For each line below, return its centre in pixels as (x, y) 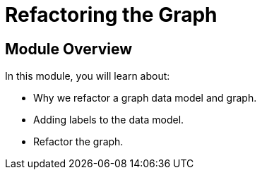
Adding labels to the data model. (109, 120)
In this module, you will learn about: (88, 76)
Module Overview (69, 49)
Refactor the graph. (78, 142)
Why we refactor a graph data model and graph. (145, 98)
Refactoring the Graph (111, 15)
